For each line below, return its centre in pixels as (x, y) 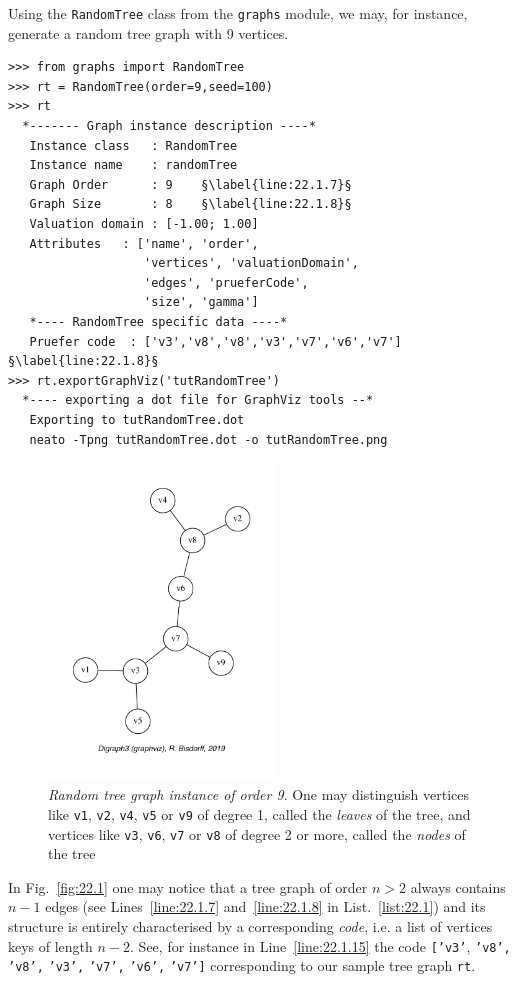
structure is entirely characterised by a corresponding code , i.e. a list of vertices (250, 926)
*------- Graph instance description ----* (169, 126)
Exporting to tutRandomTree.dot (137, 419)
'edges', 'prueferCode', (226, 282)
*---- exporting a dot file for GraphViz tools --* (198, 400)
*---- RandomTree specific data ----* (158, 321)
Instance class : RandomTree (133, 145)
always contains (458, 886)
